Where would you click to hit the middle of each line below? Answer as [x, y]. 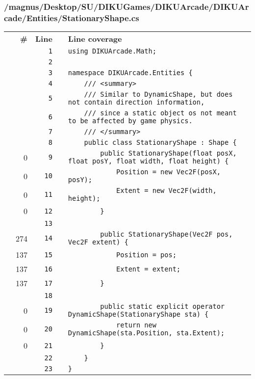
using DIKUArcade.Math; [112, 51]
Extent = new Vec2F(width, [166, 191]
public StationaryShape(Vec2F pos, [166, 234]
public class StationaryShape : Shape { [160, 143]
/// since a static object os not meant [160, 113]
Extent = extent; [149, 269]
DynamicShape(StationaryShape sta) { [138, 314]
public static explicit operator [163, 307]
